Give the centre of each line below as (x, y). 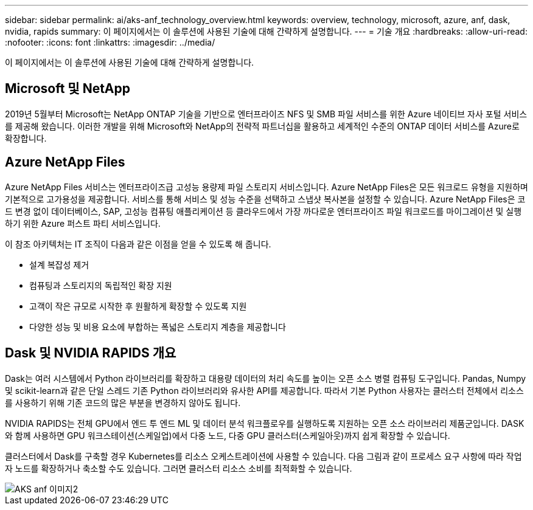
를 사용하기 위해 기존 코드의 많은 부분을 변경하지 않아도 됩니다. (123, 402)
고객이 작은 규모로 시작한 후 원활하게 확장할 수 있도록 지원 (138, 306)
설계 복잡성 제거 (59, 264)
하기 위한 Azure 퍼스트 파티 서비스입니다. (83, 223)
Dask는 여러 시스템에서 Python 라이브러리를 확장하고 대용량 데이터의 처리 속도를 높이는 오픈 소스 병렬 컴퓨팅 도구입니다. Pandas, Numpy (266, 378)
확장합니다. (26, 138)
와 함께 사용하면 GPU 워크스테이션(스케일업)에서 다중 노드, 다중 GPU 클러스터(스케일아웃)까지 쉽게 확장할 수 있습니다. (228, 435)
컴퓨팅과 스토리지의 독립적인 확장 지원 (101, 285)
